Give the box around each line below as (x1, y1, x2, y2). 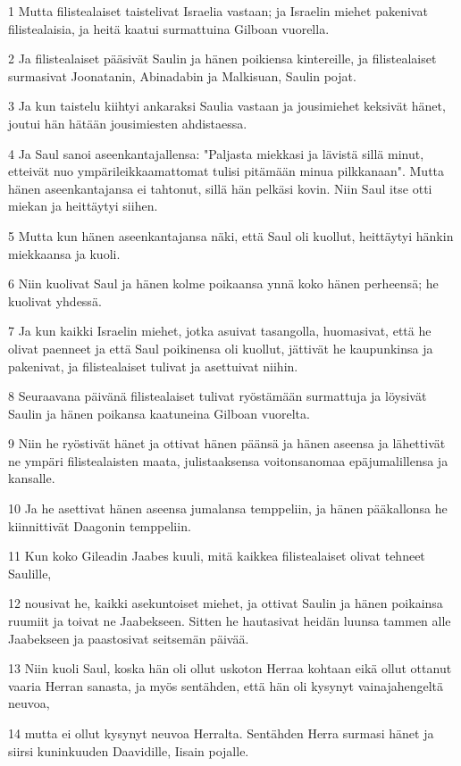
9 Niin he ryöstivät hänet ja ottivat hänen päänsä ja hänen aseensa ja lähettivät (8, 434, 446, 453)
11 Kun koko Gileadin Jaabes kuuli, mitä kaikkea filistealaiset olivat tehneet (8, 546, 425, 565)
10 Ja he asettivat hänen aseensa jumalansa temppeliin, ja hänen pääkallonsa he (8, 499, 448, 518)
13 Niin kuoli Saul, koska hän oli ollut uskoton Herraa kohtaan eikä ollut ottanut (8, 659, 452, 678)
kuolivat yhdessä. (8, 291, 102, 310)
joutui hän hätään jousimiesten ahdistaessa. (8, 113, 247, 132)
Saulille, (8, 563, 52, 582)
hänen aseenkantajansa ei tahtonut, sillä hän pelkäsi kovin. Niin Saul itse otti (8, 179, 432, 197)
